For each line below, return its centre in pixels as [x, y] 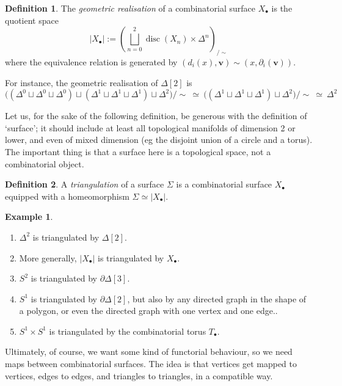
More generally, [48, 257]
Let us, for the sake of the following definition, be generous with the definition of [156, 116]
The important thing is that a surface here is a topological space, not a [138, 151]
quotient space [32, 20]
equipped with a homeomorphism [67, 196]
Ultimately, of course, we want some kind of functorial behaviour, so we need [149, 351]
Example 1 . [29, 217]
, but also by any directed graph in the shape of [217, 298]
